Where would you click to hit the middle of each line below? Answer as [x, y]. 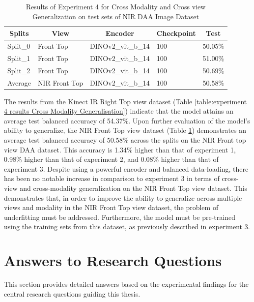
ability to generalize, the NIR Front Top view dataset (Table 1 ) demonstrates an [125, 130]
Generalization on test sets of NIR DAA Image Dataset [116, 16]
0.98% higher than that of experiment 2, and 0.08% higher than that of [111, 159]
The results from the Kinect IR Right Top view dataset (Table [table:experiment [126, 101]
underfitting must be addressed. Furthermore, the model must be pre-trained [120, 217]
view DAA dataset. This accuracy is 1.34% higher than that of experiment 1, [120, 149]
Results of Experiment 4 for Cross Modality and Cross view [116, 6]
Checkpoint [176, 33]
